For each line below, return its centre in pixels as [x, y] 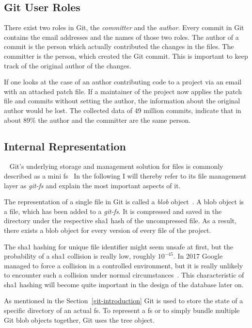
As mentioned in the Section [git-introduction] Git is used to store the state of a [124, 301]
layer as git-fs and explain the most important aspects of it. [92, 185]
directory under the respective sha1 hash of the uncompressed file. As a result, [120, 221]
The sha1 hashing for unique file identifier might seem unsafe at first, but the [119, 246]
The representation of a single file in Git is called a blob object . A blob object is [124, 202]
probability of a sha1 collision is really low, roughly [80, 256]
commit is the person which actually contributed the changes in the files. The [119, 46]
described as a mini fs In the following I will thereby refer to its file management [125, 175]
